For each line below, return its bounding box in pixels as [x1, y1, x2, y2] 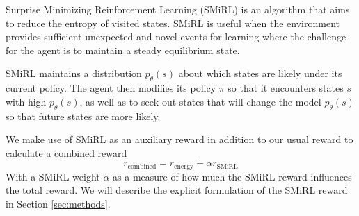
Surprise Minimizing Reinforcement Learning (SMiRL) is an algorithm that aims [6, 2, 350, 16]
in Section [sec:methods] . [6, 196, 111, 210]
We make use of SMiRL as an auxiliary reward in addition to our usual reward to [6, 132, 353, 147]
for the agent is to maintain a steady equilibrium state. [6, 42, 240, 57]
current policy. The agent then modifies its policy [6, 81, 216, 95]
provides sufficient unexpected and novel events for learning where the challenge [6, 29, 346, 44]
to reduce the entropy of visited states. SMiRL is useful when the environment [6, 15, 340, 30]
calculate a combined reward [6, 145, 127, 160]
